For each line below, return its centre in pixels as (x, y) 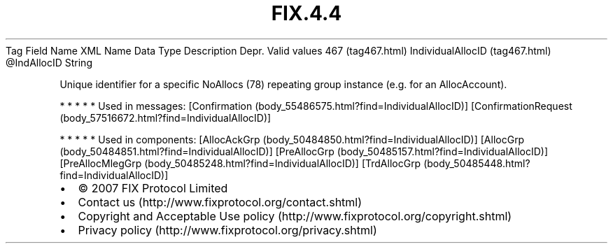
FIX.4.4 (306, 13)
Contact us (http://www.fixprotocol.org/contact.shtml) (220, 202)
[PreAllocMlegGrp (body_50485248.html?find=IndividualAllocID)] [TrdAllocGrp (240, 163)
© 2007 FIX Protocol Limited (153, 188)
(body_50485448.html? (477, 163)
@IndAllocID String (49, 62)
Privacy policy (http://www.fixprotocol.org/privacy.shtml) (227, 230)
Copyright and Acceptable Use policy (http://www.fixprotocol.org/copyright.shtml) (295, 216)
